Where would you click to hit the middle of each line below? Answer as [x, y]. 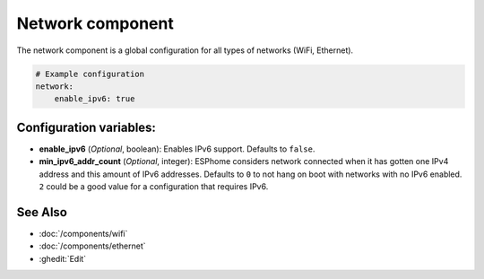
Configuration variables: [86, 127]
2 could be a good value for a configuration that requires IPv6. [154, 186]
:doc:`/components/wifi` [83, 233]
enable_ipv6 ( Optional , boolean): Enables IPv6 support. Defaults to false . [177, 149]
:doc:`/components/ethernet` [93, 246]
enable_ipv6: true [95, 99]
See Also [42, 212]
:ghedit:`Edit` [63, 258]
